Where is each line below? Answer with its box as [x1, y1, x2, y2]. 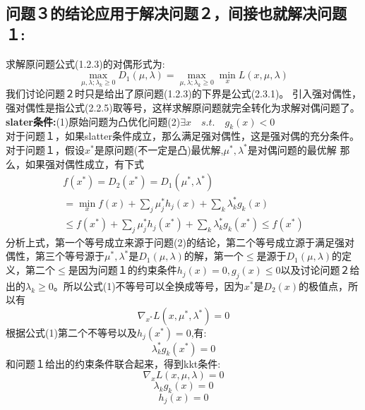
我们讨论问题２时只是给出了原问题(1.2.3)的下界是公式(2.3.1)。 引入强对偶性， [6, 86, 362, 101]
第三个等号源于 [35, 248, 104, 263]
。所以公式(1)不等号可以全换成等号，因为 [53, 278, 244, 293]
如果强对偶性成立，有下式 [25, 156, 144, 171]
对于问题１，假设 [6, 142, 85, 157]
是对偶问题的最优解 [247, 142, 337, 157]
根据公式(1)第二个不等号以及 [6, 325, 137, 340]
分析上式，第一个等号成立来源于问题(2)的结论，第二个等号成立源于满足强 [6, 234, 345, 249]
